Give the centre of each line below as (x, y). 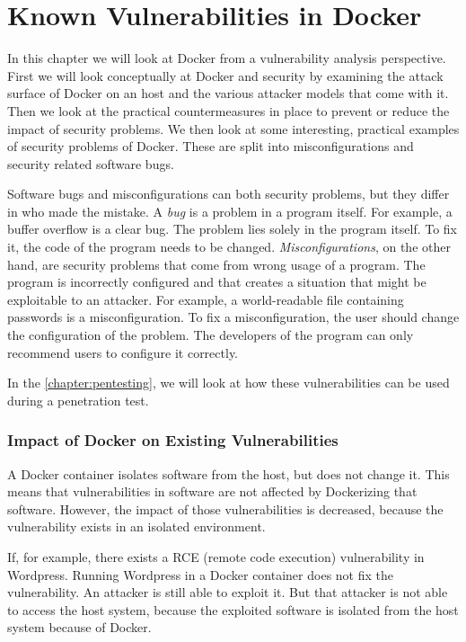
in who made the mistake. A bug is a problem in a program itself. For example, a (230, 211)
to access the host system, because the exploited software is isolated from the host (233, 609)
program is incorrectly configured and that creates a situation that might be (217, 282)
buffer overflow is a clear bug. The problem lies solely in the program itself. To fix (233, 229)
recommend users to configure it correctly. (123, 352)
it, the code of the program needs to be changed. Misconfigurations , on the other (229, 247)
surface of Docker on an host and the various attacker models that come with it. (228, 93)
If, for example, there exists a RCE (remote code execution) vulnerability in (216, 557)
